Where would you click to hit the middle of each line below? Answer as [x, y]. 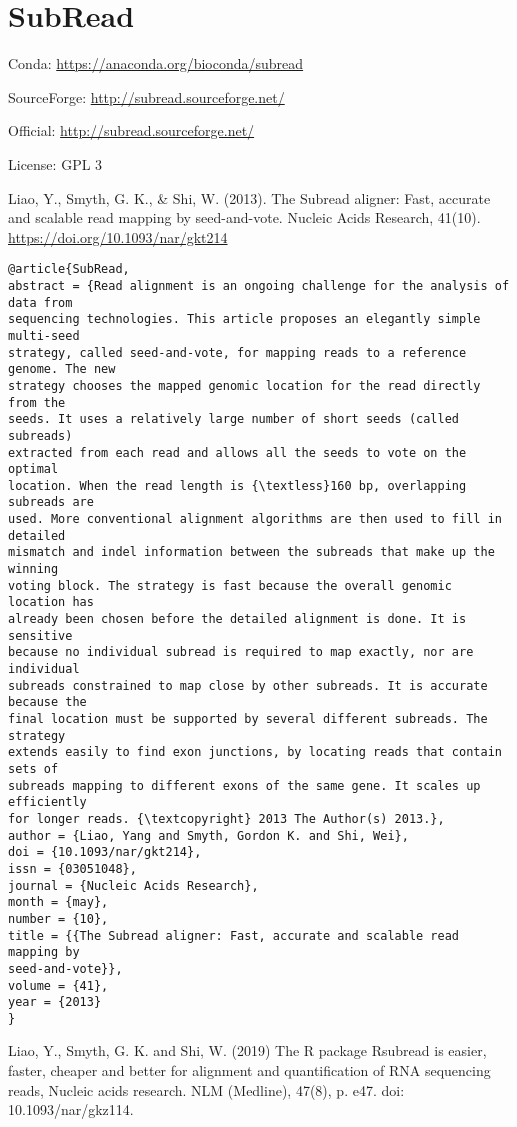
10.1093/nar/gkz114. [71, 1109]
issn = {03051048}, [72, 868]
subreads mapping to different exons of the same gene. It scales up [244, 785]
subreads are [51, 502]
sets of [33, 768]
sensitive [40, 635]
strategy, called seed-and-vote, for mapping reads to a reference [237, 352]
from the [37, 402]
